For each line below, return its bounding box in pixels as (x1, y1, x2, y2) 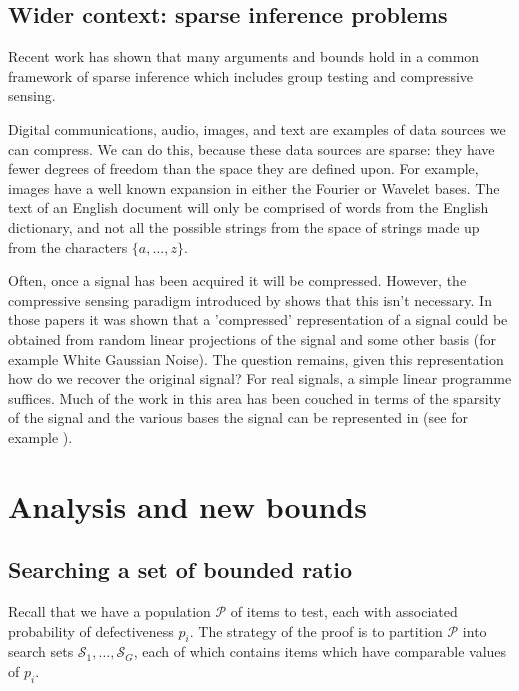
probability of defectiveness (8, 620, 174, 641)
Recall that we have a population (8, 601, 211, 622)
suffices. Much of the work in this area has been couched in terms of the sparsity (8, 387, 501, 408)
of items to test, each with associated (230, 601, 458, 622)
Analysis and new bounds (8, 485, 367, 526)
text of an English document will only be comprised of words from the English (8, 197, 489, 218)
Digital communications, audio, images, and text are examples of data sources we (8, 118, 506, 139)
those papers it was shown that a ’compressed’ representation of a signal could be (8, 309, 508, 330)
